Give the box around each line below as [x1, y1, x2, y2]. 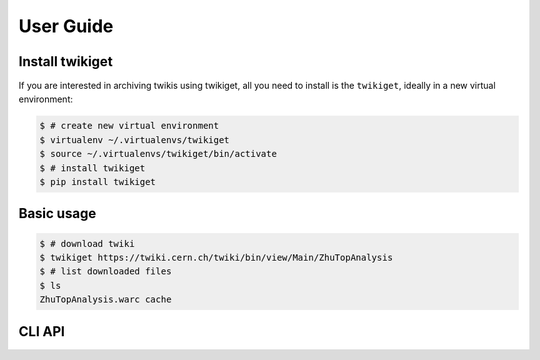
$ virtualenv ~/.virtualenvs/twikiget [39, 134, 230, 145]
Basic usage [18, 205, 97, 222]
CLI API [18, 323, 65, 340]
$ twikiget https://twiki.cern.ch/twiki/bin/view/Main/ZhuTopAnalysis [39, 251, 394, 263]
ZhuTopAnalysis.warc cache [39, 294, 172, 305]
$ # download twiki [39, 238, 135, 249]
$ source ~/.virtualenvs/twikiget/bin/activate [39, 148, 277, 160]
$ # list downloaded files [39, 266, 172, 277]
